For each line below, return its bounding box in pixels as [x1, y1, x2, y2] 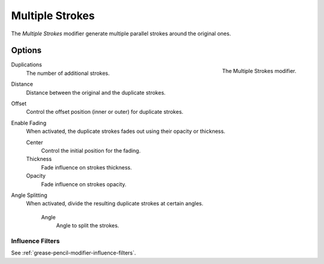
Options [11, 45, 42, 56]
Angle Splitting [11, 192, 47, 199]
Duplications [11, 61, 42, 68]
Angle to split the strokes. [56, 222, 119, 229]
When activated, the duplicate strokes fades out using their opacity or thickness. [26, 128, 226, 135]
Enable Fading [11, 119, 47, 126]
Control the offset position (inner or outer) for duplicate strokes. [26, 108, 184, 116]
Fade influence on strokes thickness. [41, 163, 132, 171]
